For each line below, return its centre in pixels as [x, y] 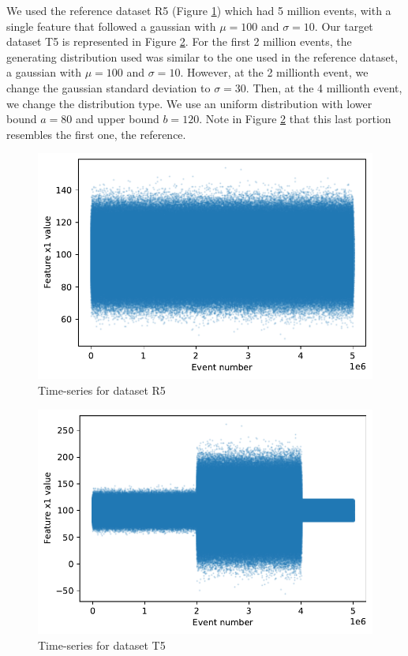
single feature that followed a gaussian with [111, 26]
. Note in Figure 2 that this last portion [295, 119]
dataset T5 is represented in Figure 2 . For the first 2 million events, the [179, 41]
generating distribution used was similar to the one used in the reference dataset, [202, 56]
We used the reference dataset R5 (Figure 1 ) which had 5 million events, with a [199, 10]
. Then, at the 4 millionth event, [324, 87]
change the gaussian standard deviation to [109, 87]
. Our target [344, 26]
